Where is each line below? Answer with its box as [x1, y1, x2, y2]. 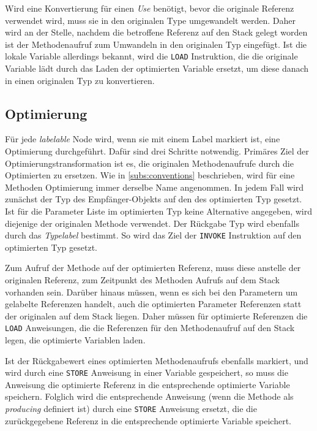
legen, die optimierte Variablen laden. [5, 334, 146, 346]
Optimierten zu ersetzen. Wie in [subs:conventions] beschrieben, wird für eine [5, 169, 295, 181]
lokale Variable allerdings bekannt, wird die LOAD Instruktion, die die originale [5, 50, 298, 63]
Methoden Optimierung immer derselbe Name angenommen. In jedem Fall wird [5, 180, 304, 193]
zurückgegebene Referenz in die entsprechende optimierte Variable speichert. [5, 414, 292, 427]
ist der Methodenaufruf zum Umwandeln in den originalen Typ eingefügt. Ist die [5, 37, 307, 50]
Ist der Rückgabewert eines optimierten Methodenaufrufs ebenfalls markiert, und [5, 354, 308, 367]
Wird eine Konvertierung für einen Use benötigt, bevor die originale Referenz [5, 2, 294, 14]
